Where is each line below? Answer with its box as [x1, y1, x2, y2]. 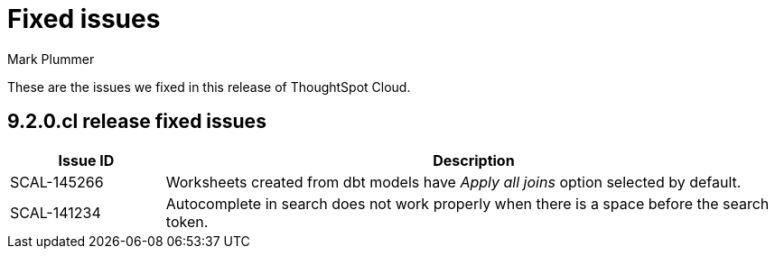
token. [165, 212, 209, 231]
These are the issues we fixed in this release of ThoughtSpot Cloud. [7, 78, 411, 95]
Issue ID [58, 151, 115, 169]
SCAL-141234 [10, 203, 101, 222]
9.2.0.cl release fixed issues [7, 110, 266, 133]
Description [433, 151, 515, 169]
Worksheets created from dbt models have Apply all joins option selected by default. [165, 172, 742, 191]
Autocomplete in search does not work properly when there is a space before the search [165, 194, 770, 213]
